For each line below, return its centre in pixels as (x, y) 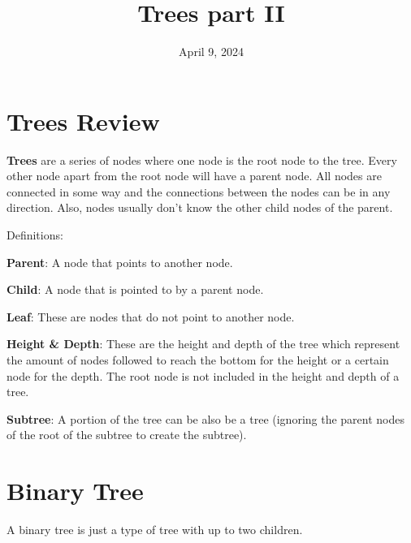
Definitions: (35, 235)
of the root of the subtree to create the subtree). (127, 435)
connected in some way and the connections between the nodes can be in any (199, 191)
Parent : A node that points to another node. (120, 262)
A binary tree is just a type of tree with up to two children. (155, 530)
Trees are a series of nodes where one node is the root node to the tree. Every (202, 159)
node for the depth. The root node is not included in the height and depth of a (203, 375)
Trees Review (83, 121)
